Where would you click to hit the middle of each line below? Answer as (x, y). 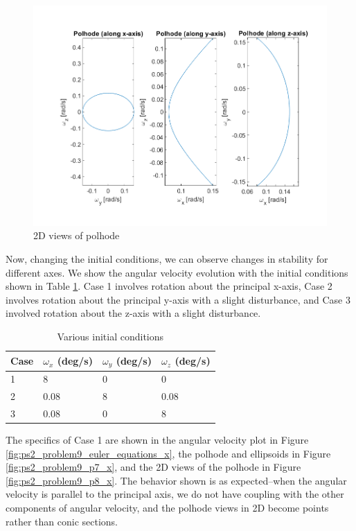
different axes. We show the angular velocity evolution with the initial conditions (177, 272)
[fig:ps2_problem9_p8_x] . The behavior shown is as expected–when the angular (176, 480)
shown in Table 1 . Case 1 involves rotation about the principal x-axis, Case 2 (169, 286)
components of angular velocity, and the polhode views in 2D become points (167, 508)
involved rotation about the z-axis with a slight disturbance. (133, 313)
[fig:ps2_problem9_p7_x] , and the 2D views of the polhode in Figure (153, 467)
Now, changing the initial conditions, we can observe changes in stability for (167, 259)
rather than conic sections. (62, 521)
